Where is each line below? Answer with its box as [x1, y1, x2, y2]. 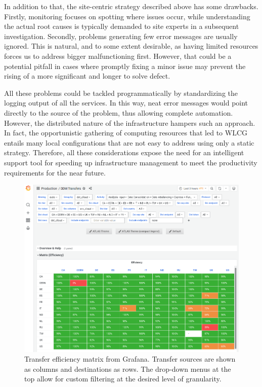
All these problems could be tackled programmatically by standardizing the [4, 87, 238, 98]
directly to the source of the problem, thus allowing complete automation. [4, 107, 233, 118]
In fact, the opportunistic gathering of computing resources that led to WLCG [4, 127, 247, 138]
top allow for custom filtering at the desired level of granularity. [24, 373, 222, 384]
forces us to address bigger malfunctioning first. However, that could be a [4, 50, 232, 61]
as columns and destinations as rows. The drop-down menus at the [24, 363, 231, 374]
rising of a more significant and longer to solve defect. [4, 71, 170, 81]
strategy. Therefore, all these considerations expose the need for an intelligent [4, 147, 244, 158]
